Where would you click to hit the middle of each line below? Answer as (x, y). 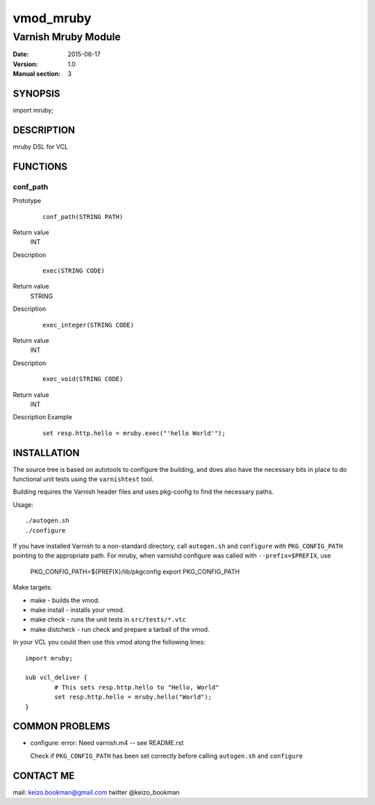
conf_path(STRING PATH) (83, 217)
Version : (25, 64)
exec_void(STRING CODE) (83, 379)
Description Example (42, 417)
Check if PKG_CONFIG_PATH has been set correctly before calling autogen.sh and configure (167, 756)
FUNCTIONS (40, 166)
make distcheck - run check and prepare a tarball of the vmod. (120, 629)
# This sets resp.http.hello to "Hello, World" (137, 687)
